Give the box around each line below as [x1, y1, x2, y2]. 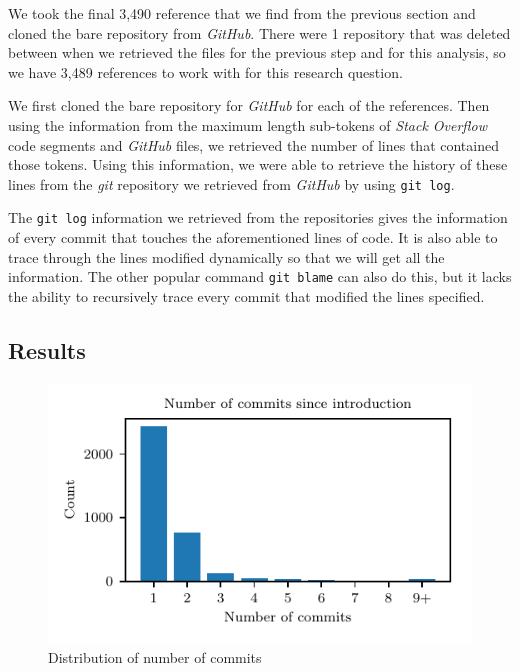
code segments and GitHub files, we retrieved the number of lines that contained [8, 134, 499, 155]
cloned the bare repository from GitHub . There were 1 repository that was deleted [8, 22, 511, 43]
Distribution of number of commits [48, 647, 262, 668]
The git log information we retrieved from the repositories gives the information [8, 207, 508, 228]
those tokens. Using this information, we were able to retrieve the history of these [8, 154, 508, 175]
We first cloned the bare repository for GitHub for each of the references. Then [8, 95, 490, 116]
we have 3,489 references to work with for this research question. [8, 61, 403, 82]
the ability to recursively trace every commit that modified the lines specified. [8, 285, 485, 306]
